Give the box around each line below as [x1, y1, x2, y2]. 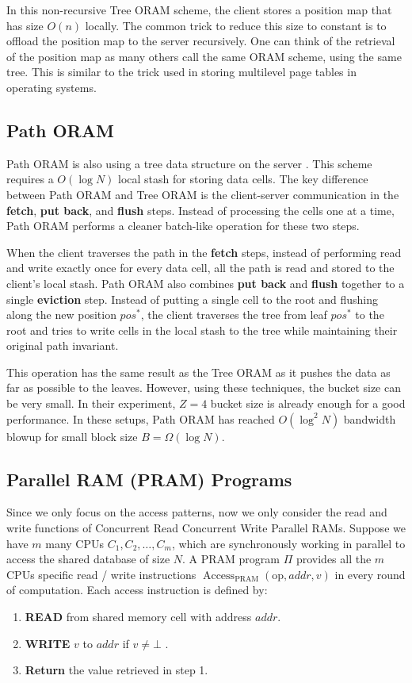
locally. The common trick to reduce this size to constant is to [85, 17, 387, 33]
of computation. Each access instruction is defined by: [6, 581, 268, 598]
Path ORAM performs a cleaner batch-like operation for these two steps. [6, 217, 360, 234]
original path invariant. [6, 337, 119, 354]
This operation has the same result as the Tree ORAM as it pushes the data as [6, 363, 391, 380]
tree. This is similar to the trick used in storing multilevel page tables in [6, 63, 357, 80]
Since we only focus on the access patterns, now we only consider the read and [6, 504, 387, 520]
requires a [6, 171, 54, 187]
